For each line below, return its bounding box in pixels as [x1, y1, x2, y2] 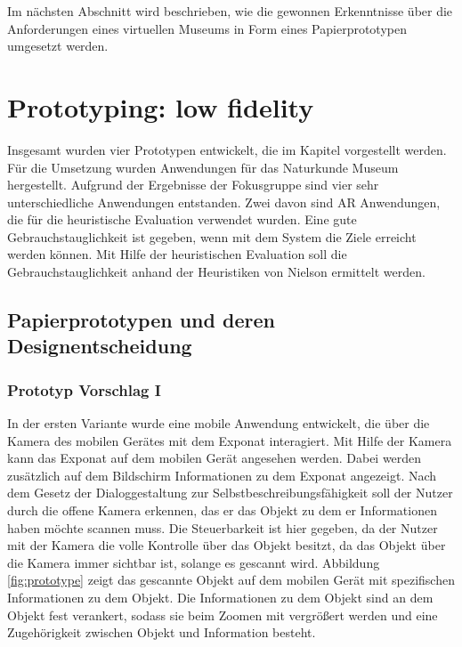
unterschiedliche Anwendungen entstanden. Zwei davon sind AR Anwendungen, [7, 192, 441, 211]
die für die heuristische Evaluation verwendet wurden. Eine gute [7, 210, 357, 229]
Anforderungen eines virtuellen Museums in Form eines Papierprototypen [7, 19, 407, 37]
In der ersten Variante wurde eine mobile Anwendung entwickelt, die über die [7, 414, 430, 433]
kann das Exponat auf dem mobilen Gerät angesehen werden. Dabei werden [7, 449, 422, 467]
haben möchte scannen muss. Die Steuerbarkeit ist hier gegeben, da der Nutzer [7, 518, 438, 537]
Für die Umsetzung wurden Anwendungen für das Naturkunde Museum [7, 158, 399, 176]
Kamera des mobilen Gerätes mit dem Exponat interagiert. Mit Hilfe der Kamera [7, 431, 452, 449]
